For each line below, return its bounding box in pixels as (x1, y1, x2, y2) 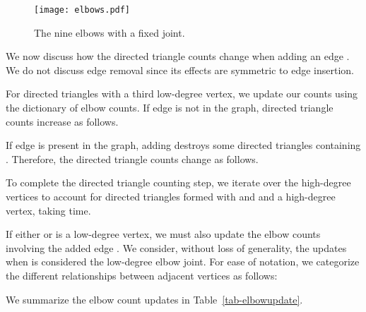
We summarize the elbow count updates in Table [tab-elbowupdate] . (6, 292, 303, 306)
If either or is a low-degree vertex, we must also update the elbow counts (6, 227, 321, 241)
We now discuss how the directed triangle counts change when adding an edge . (6, 49, 350, 64)
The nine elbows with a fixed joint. (34, 25, 185, 40)
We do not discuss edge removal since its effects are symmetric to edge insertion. (6, 62, 354, 77)
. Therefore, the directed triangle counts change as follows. (6, 151, 259, 166)
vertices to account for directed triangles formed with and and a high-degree (6, 189, 336, 203)
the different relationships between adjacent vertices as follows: (6, 268, 278, 282)
